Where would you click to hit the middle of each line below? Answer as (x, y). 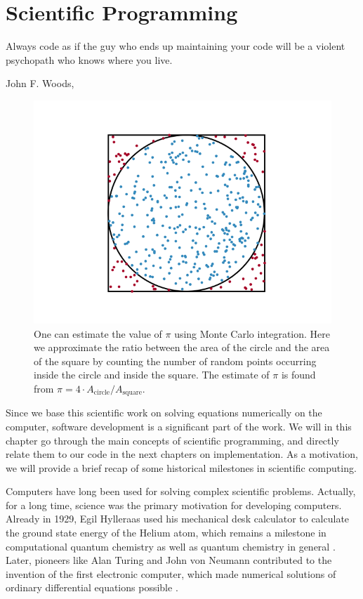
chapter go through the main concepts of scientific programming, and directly (172, 440)
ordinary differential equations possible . (92, 587)
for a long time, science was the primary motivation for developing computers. (174, 505)
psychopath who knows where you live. (89, 59)
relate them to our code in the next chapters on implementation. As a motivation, (182, 454)
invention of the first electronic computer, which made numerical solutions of (171, 573)
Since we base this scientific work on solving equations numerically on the (164, 413)
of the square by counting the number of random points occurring (175, 361)
